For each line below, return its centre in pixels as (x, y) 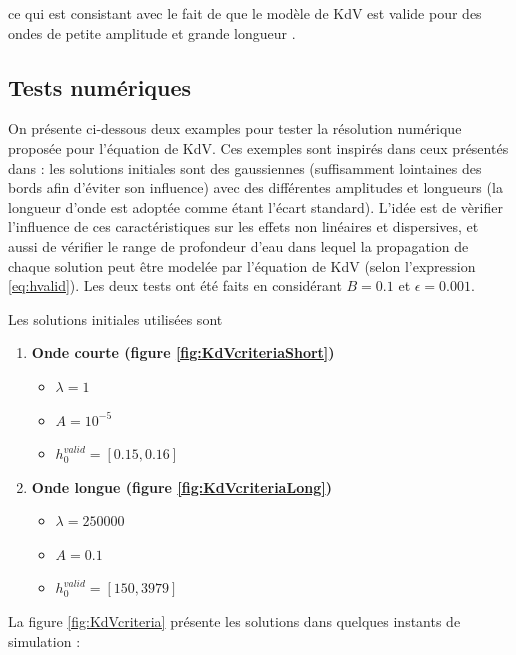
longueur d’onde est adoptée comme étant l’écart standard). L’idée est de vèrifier (255, 206)
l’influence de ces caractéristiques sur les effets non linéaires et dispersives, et (243, 226)
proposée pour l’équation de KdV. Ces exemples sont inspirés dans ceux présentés (258, 147)
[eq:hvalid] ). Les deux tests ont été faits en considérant (175, 285)
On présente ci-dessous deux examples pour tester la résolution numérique (235, 128)
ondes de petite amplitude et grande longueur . (152, 32)
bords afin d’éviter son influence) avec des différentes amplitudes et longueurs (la (255, 187)
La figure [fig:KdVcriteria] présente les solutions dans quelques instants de (234, 621)
